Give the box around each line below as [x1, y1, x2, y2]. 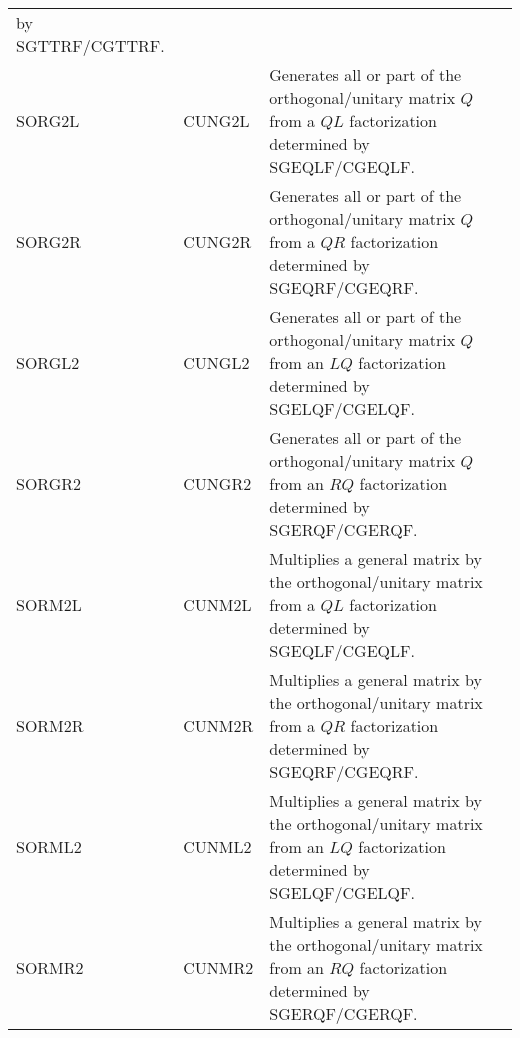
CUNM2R [183, 714, 254, 737]
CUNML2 [183, 835, 252, 858]
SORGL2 [16, 351, 80, 374]
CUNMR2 [183, 956, 254, 979]
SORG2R [16, 230, 82, 253]
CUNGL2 [183, 351, 250, 374]
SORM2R [16, 714, 84, 737]
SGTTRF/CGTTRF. [16, 34, 165, 57]
